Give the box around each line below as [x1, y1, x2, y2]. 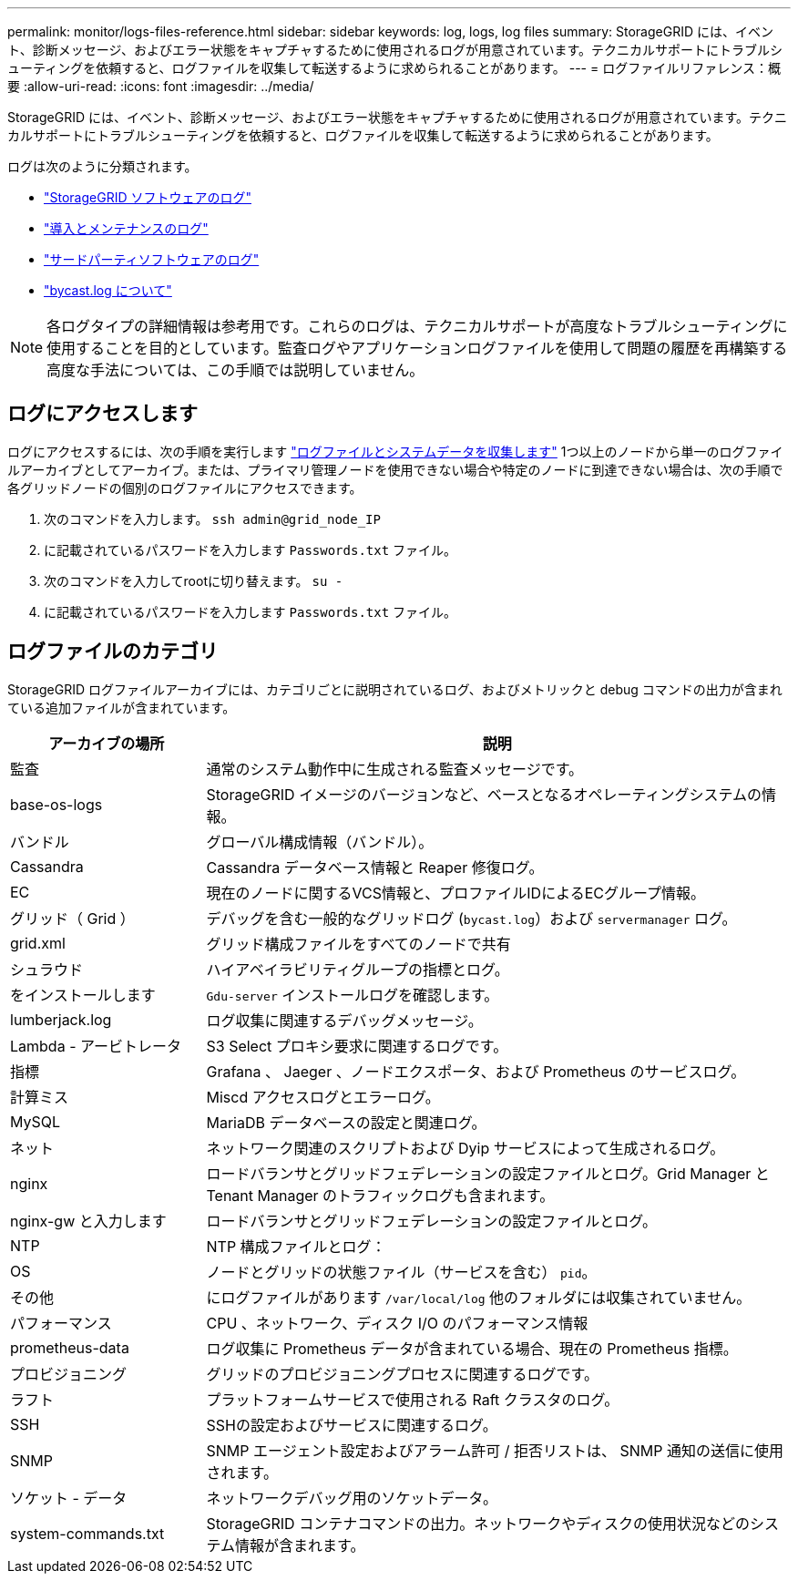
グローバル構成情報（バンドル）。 [206, 832, 434, 851]
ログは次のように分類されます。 [7, 159, 198, 174]
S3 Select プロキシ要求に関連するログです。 [206, 1036, 508, 1055]
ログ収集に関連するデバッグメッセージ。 [206, 1011, 483, 1030]
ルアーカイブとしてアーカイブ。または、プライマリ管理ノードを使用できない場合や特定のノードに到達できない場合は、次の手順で [7, 461, 783, 477]
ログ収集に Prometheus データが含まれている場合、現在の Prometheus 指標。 [206, 1339, 738, 1358]
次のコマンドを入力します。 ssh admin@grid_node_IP [44, 510, 381, 527]
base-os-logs [10, 795, 103, 814]
